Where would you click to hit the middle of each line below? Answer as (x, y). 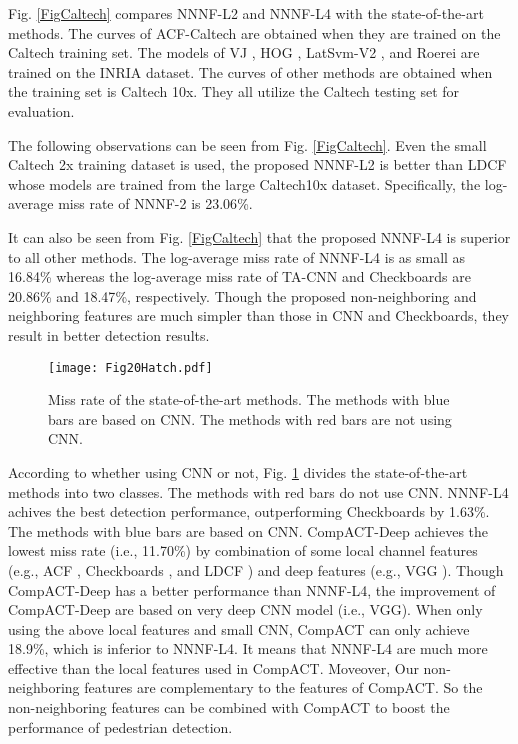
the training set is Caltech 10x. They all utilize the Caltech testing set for (234, 91)
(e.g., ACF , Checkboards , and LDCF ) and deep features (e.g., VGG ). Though (256, 569)
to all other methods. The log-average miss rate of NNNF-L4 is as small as (237, 256)
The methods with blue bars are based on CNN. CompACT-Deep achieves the (248, 530)
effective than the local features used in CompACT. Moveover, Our (213, 667)
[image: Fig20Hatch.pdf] (130, 367)
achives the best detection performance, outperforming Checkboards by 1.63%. (249, 511)
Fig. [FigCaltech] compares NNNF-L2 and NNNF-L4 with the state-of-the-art (246, 13)
